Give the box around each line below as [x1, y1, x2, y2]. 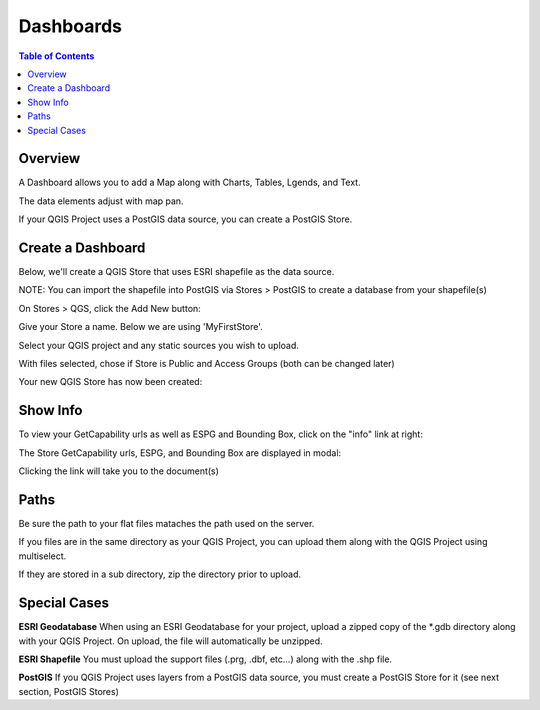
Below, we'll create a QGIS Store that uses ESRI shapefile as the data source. [18, 266, 335, 278]
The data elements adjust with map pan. [18, 195, 184, 207]
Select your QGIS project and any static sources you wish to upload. [18, 339, 300, 351]
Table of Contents [18, 50, 95, 62]
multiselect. [18, 550, 67, 562]
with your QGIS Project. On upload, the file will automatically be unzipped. [18, 635, 324, 647]
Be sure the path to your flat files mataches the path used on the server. [18, 518, 315, 530]
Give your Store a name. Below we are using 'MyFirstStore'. [18, 321, 264, 333]
